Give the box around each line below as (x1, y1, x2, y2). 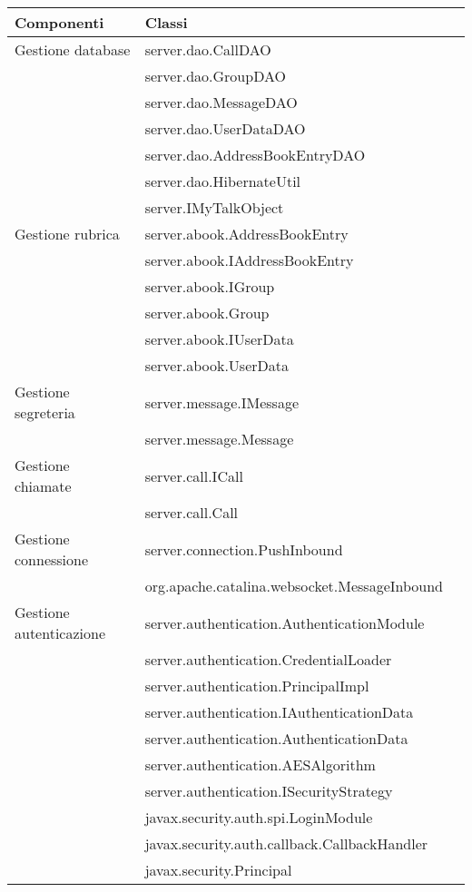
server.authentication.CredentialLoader (144, 649, 392, 670)
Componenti (15, 12, 104, 33)
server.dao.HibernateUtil (144, 171, 301, 191)
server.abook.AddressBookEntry (144, 223, 349, 244)
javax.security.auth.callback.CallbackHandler (144, 833, 428, 854)
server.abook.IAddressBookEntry (144, 250, 354, 270)
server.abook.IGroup (144, 276, 275, 297)
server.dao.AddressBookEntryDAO (144, 144, 366, 165)
